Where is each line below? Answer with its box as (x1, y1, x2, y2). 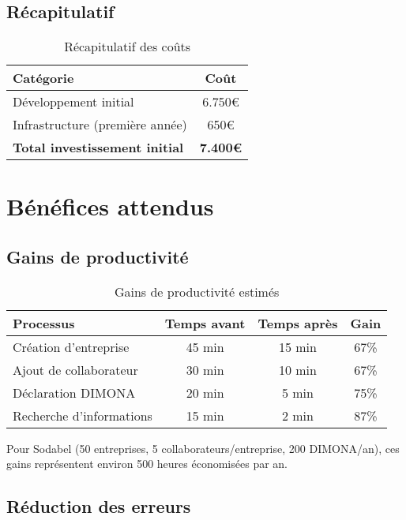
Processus (13, 313, 75, 332)
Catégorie (13, 69, 74, 88)
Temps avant (164, 313, 246, 332)
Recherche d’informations (13, 406, 152, 425)
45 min (186, 337, 224, 356)
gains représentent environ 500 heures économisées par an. (6, 455, 288, 472)
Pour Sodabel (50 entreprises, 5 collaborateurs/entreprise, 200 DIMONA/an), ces (6, 440, 400, 456)
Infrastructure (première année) (13, 115, 187, 134)
